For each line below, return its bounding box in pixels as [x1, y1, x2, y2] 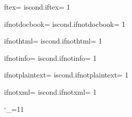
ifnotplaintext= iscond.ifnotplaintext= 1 [4, 69, 128, 80]
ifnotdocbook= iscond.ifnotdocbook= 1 [4, 18, 125, 29]
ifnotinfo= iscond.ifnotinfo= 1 [4, 52, 97, 63]
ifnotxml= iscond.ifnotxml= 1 [4, 86, 97, 97]
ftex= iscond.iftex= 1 [4, 2, 70, 12]
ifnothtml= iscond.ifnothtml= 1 [4, 35, 102, 46]
